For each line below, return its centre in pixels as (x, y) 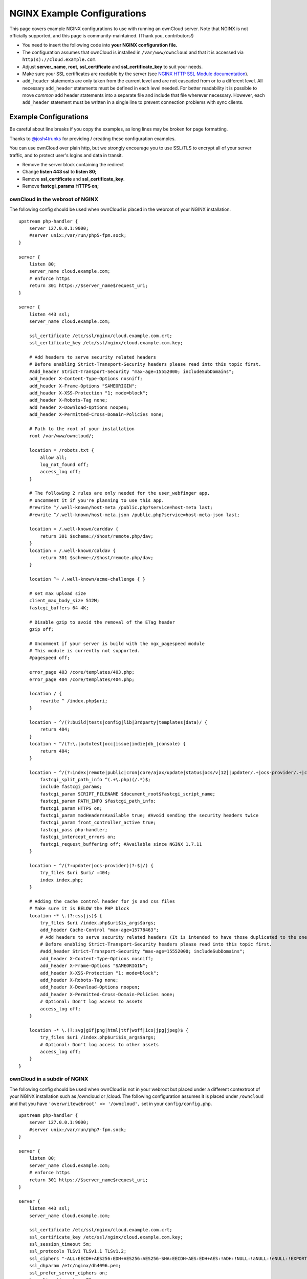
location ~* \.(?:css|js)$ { (65, 916)
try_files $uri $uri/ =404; (75, 873)
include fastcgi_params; (71, 787)
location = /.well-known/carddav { (74, 529)
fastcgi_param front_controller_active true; (98, 823)
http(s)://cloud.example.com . (59, 59)
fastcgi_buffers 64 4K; (59, 608)
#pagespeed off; (49, 658)
